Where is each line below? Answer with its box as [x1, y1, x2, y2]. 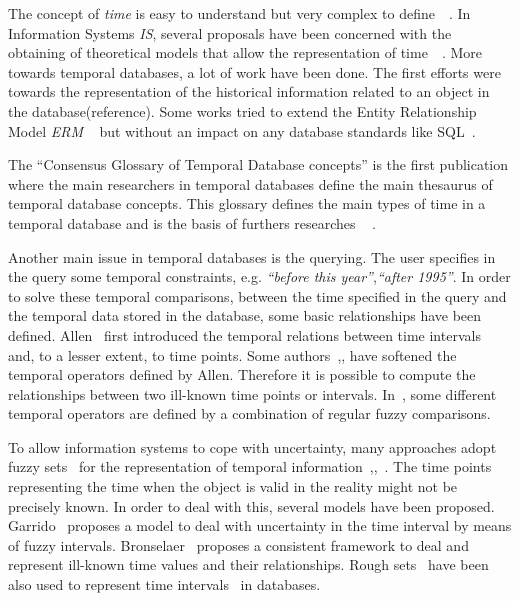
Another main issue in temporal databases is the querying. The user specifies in [8, 246, 496, 267]
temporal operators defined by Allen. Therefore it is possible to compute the [8, 364, 476, 385]
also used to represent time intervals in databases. [8, 574, 321, 595]
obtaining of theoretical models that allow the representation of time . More [8, 42, 482, 63]
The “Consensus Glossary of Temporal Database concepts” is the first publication [8, 154, 509, 175]
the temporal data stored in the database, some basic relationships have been [8, 305, 482, 326]
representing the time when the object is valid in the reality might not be [8, 476, 458, 497]
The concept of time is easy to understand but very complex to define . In [8, 3, 471, 23]
